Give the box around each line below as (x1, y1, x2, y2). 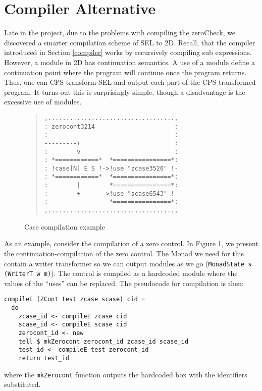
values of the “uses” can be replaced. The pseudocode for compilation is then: (4, 277, 244, 288)
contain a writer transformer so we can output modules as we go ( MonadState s (4, 258, 252, 268)
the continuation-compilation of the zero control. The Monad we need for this (4, 248, 244, 258)
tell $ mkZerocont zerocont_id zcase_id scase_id (18, 338, 189, 345)
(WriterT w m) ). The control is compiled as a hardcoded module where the (4, 268, 238, 278)
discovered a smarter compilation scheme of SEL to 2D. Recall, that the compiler (4, 37, 255, 47)
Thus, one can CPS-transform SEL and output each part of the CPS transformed (4, 77, 256, 87)
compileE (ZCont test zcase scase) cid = (4, 296, 145, 303)
